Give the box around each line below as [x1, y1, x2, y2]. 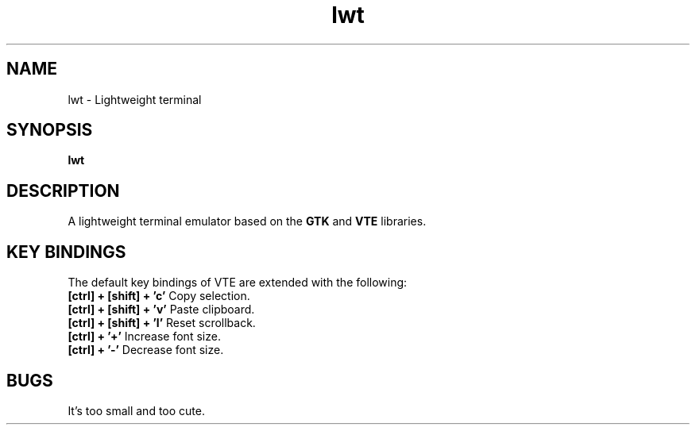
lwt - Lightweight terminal [68, 92, 202, 106]
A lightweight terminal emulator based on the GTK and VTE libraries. [68, 214, 427, 229]
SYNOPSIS [6, 120, 93, 140]
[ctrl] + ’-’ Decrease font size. [68, 343, 224, 357]
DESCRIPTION [6, 180, 120, 201]
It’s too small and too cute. [68, 403, 205, 418]
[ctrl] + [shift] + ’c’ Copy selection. [68, 289, 250, 303]
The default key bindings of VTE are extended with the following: [68, 275, 408, 290]
